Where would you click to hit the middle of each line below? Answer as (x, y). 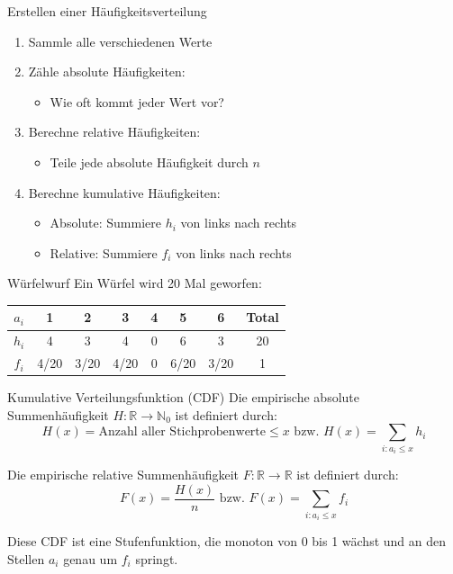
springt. (157, 559)
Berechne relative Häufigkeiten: (114, 132)
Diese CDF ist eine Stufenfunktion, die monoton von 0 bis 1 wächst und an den (227, 541)
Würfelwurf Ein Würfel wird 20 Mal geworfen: (135, 283)
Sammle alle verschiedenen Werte (120, 41)
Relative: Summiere (104, 252)
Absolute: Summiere (105, 223)
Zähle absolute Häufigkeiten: (107, 72)
